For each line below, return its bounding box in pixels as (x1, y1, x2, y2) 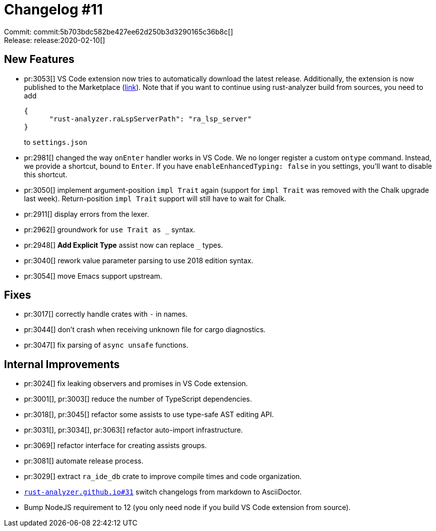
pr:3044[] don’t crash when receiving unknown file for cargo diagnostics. (24, 325, 266, 334)
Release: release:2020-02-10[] (4, 35, 105, 44)
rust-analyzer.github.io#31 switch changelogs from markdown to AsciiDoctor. (24, 488, 302, 497)
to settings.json (24, 137, 87, 146)
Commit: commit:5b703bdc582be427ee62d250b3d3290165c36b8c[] (4, 27, 233, 36)
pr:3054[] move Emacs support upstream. (24, 271, 162, 280)
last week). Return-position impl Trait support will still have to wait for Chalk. (24, 194, 286, 203)
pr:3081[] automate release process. (24, 457, 143, 466)
